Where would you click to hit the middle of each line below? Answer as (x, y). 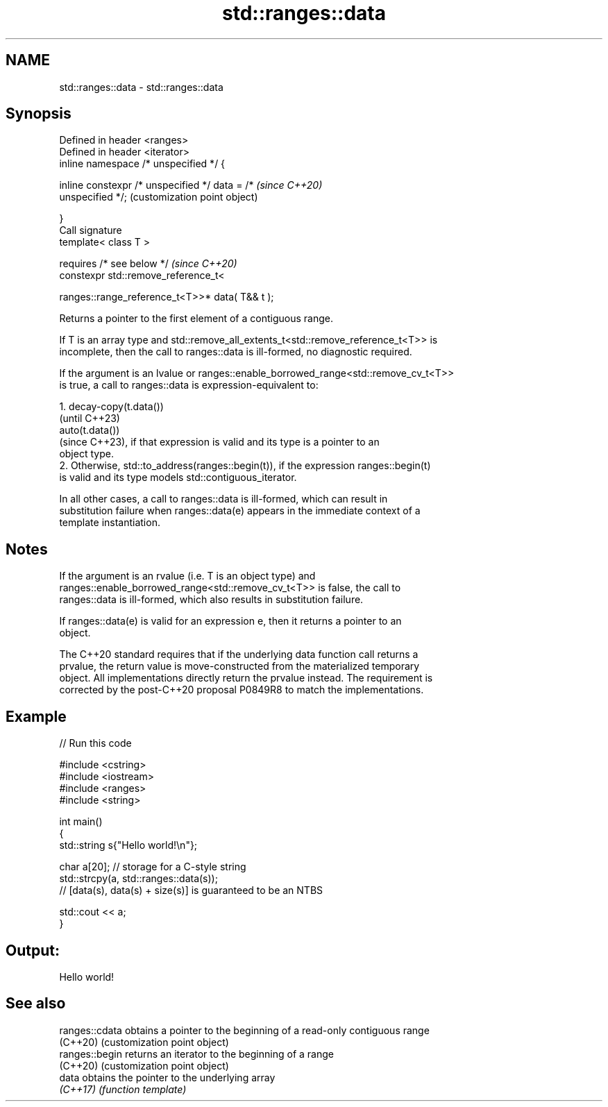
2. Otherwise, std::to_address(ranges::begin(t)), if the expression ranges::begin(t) (245, 466)
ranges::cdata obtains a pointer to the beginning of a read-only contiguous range (244, 1030)
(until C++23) (90, 419)
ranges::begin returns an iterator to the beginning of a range (196, 1054)
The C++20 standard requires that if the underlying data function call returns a (239, 654)
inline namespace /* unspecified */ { (142, 164)
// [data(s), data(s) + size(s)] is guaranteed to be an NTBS (191, 890)
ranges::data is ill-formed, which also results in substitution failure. (211, 600)
